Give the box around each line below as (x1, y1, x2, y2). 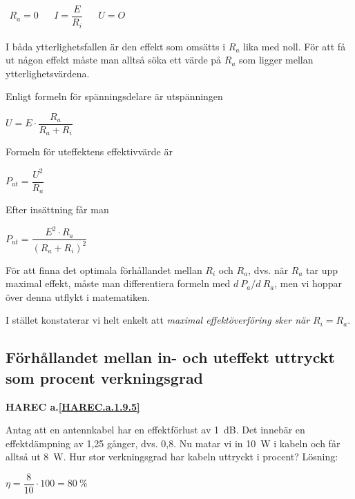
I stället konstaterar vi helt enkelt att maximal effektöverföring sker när (6, 313, 310, 327)
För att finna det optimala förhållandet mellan (6, 262, 202, 277)
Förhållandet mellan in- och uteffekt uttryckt (6, 346, 335, 368)
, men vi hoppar (274, 276, 342, 291)
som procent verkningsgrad (6, 366, 204, 388)
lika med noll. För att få (243, 39, 346, 53)
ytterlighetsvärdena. (6, 66, 90, 80)
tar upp (306, 262, 338, 277)
